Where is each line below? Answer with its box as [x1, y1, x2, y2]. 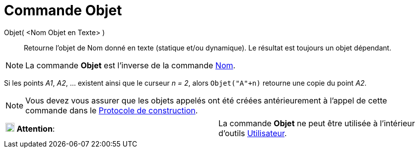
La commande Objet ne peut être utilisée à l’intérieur [218, 118, 415, 128]
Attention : [16, 123, 55, 134]
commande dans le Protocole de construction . [25, 105, 198, 115]
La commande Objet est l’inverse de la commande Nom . [25, 60, 236, 70]
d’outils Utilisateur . [218, 128, 287, 138]
